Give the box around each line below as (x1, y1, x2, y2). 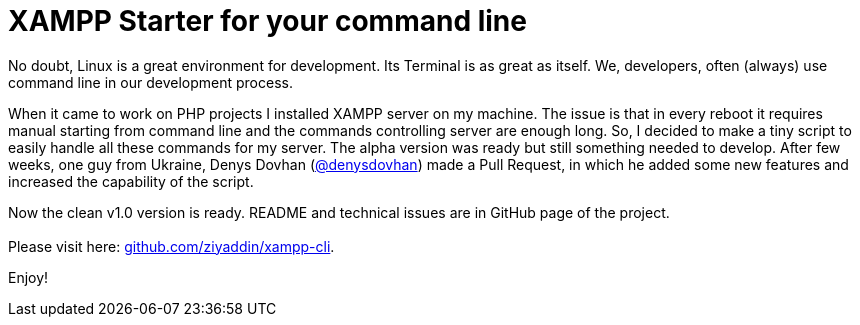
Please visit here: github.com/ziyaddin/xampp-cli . (8, 237, 335, 255)
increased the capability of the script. (8, 172, 254, 190)
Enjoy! (8, 268, 49, 286)
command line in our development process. (8, 73, 293, 91)
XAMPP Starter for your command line (8, 4, 527, 38)
